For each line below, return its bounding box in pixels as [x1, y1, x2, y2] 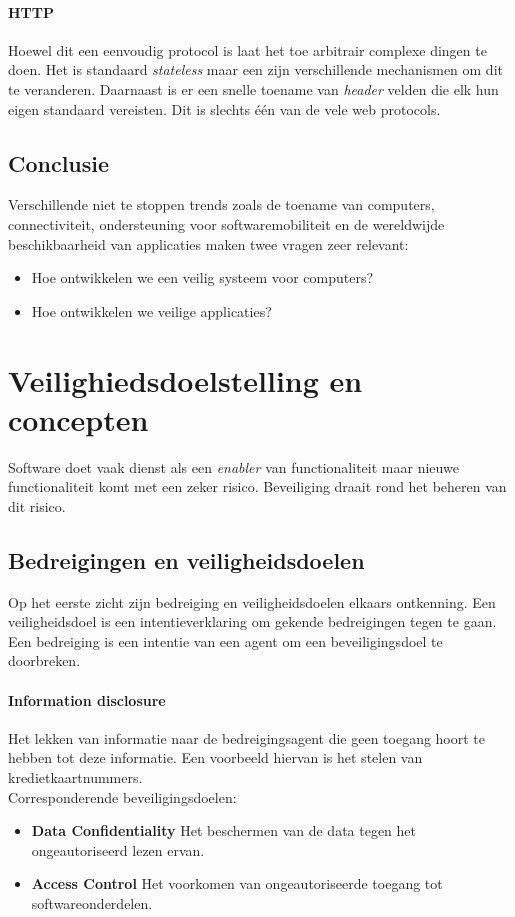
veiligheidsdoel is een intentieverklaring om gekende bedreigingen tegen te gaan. [8, 611, 497, 632]
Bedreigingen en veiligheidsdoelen [8, 544, 365, 575]
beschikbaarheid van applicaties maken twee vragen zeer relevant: [8, 233, 409, 254]
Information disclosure [8, 689, 166, 710]
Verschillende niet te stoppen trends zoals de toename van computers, [8, 194, 435, 215]
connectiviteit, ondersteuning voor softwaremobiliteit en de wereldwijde [8, 213, 445, 234]
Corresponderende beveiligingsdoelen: [8, 786, 237, 807]
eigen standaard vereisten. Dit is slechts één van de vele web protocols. [8, 98, 441, 119]
